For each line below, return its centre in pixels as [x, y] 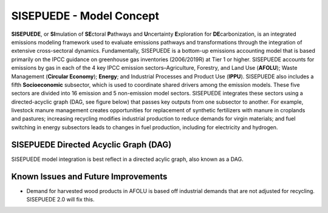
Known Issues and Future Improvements [89, 176]
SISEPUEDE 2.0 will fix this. [60, 200]
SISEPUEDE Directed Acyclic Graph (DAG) [91, 145]
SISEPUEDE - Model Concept [85, 16]
